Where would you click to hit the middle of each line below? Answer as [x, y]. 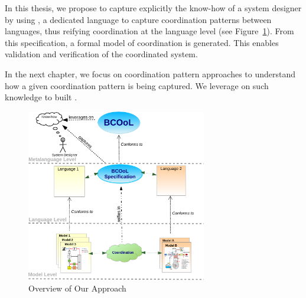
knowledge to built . [41, 97]
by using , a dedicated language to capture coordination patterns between [138, 19]
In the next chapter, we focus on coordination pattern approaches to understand [150, 73]
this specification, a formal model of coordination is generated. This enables [142, 42]
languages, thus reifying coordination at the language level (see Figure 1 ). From [149, 31]
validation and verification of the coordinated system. [101, 54]
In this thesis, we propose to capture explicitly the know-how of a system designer [153, 8]
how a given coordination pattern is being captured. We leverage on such [137, 85]
